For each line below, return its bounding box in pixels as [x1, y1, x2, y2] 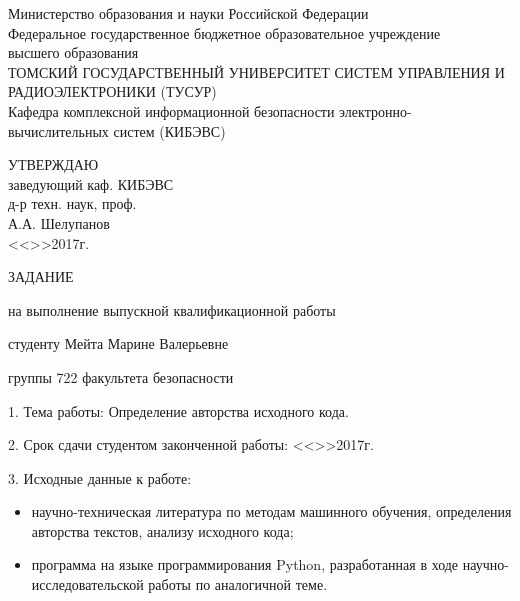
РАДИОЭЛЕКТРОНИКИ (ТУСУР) [8, 81, 217, 102]
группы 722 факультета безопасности [8, 366, 234, 387]
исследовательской [31, 574, 144, 595]
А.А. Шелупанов [8, 212, 110, 233]
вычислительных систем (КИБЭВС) [8, 120, 226, 141]
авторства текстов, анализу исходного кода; [31, 520, 294, 541]
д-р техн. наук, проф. [8, 193, 137, 214]
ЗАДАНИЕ [8, 266, 74, 287]
